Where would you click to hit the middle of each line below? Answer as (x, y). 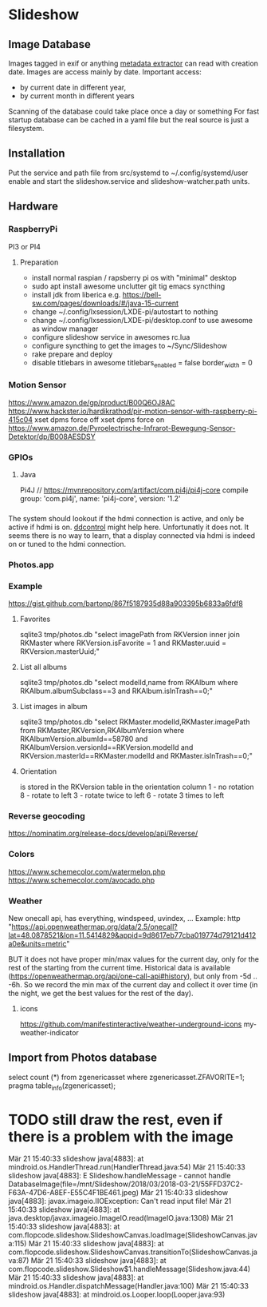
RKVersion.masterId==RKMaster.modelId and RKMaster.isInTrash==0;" (136, 756)
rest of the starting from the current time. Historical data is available (120, 967)
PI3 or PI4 (25, 246)
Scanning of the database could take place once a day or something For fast (134, 111)
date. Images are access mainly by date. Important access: (105, 72)
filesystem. (26, 128)
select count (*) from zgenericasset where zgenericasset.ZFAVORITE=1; (126, 1077)
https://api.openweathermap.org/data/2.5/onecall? (94, 926)
